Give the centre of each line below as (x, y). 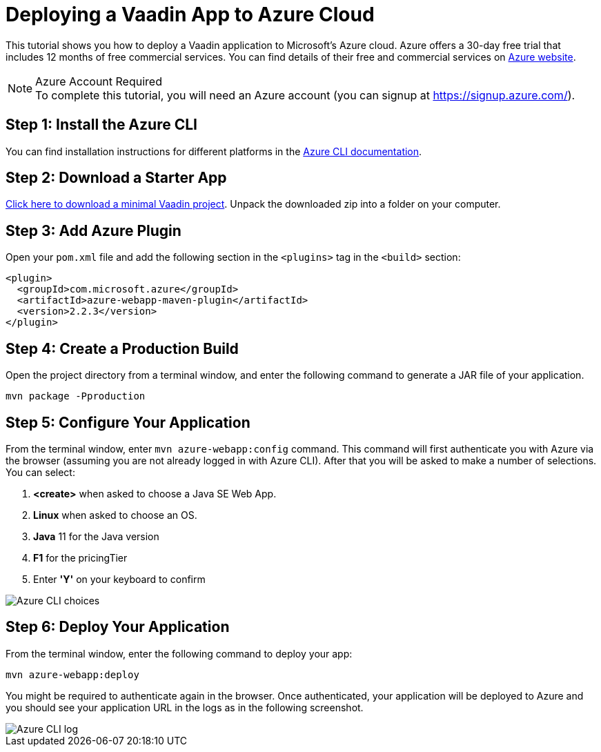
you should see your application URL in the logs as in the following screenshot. (185, 707)
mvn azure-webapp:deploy (72, 674)
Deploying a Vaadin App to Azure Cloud (190, 14)
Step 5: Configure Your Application (128, 422)
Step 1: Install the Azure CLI (101, 125)
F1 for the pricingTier (80, 557)
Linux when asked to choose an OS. (115, 515)
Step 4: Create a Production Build (122, 348)
